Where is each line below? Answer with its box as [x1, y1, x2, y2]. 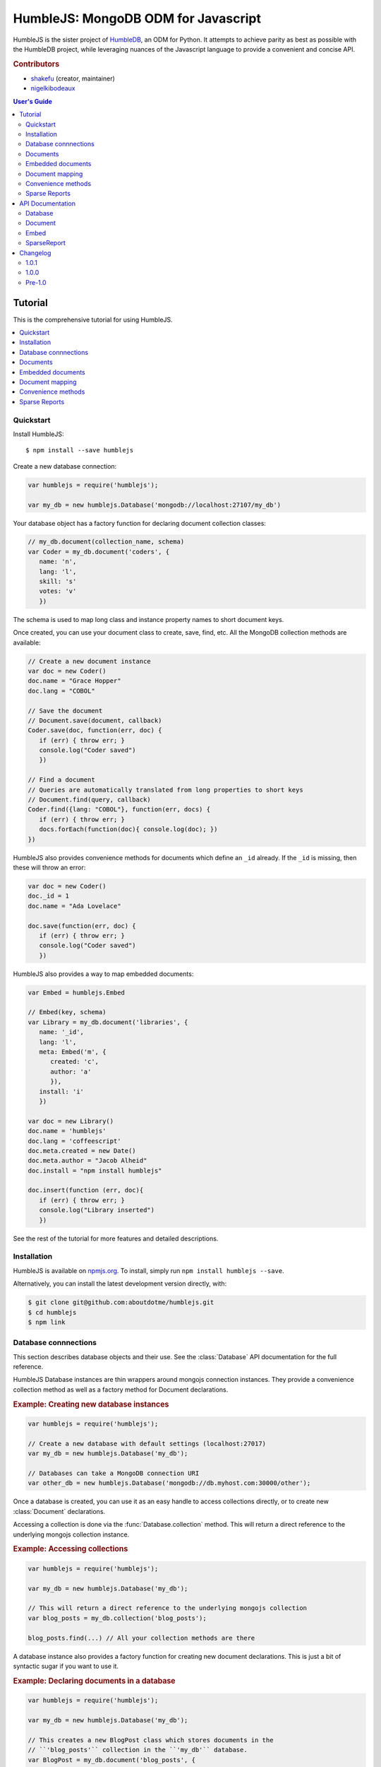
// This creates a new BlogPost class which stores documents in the [28, 1736, 274, 1744]
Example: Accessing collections [13, 1544, 128, 1554]
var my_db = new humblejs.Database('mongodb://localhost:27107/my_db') [28, 500, 282, 509]
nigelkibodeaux [30, 84, 75, 93]
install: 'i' [39, 1087, 85, 1096]
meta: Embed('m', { [39, 1048, 107, 1056]
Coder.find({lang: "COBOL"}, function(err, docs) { [28, 806, 211, 814]
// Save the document [28, 707, 103, 715]
